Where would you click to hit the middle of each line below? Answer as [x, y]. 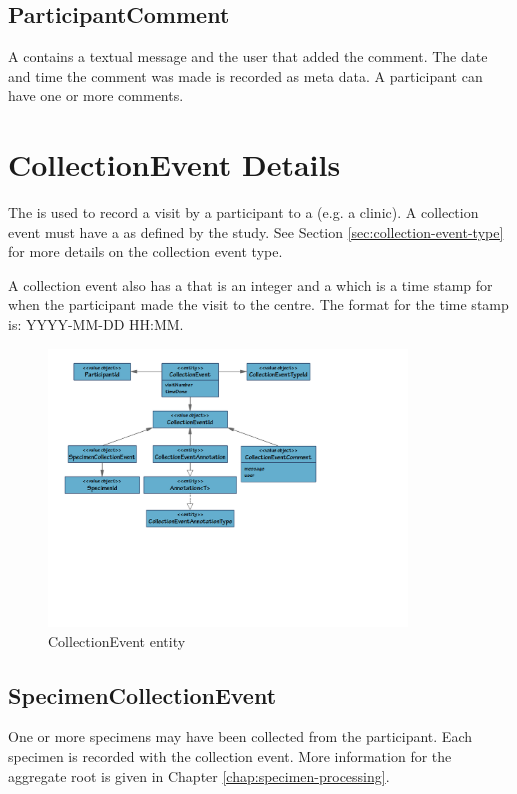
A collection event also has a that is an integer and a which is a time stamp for [250, 284]
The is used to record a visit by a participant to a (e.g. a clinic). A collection [243, 212]
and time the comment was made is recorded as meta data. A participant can [245, 75]
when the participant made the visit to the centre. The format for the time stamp [258, 304]
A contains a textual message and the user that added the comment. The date [248, 56]
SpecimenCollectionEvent [142, 694]
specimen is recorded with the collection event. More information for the [230, 756]
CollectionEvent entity [117, 640]
